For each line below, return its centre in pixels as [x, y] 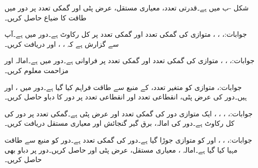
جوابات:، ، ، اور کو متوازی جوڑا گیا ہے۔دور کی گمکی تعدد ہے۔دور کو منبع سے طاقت [129, 139]
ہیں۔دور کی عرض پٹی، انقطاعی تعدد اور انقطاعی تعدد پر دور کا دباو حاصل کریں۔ [126, 97]
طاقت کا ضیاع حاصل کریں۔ [46, 17]
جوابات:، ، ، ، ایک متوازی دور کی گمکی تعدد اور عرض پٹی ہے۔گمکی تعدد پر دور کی [129, 113]
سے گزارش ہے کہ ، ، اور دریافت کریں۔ [62, 43]
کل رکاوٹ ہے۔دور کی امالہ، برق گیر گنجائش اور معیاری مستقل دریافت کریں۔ [120, 123]
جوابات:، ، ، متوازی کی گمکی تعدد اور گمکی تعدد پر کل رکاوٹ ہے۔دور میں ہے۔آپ [126, 34]
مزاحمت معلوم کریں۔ [37, 70]
